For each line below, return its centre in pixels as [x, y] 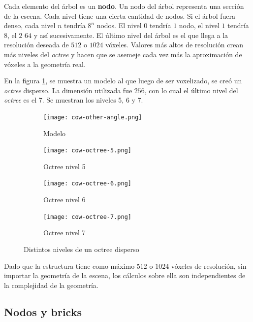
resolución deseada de [36, 45]
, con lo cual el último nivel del [191, 90]
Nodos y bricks [43, 311]
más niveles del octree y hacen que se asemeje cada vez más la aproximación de [123, 54]
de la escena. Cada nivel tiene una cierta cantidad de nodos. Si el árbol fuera [120, 16]
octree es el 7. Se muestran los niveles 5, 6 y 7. [74, 100]
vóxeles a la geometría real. [45, 64]
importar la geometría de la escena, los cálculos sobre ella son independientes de [125, 275]
